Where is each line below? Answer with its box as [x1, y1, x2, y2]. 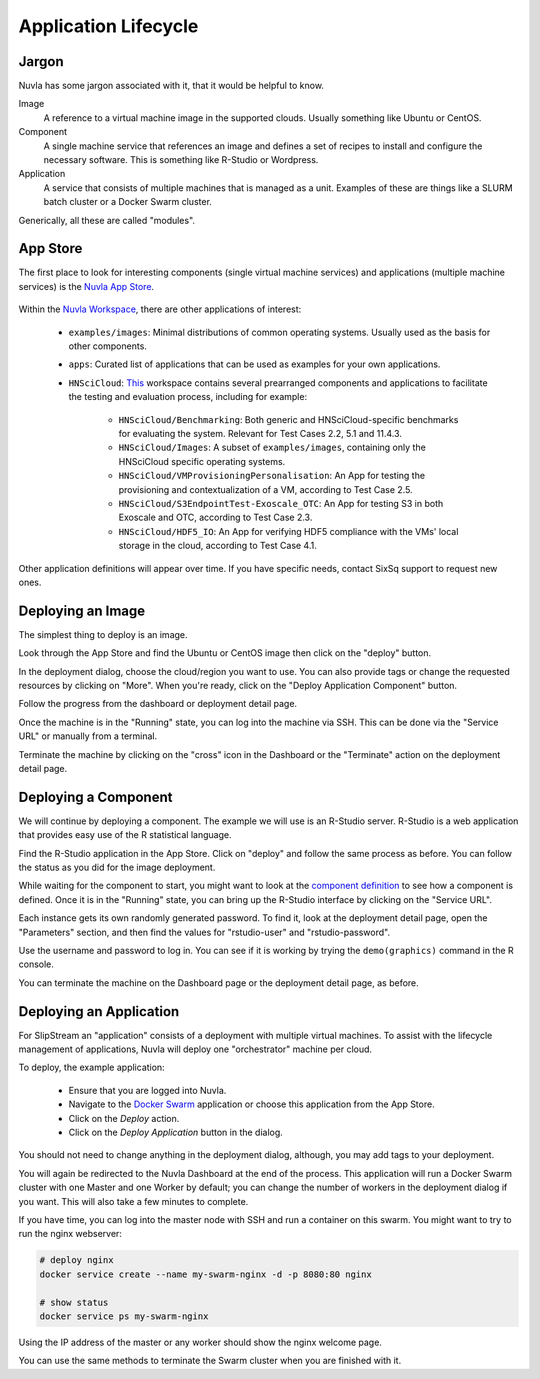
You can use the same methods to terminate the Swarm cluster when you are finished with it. [18, 1355, 402, 1367]
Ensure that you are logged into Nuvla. [68, 1084, 227, 1096]
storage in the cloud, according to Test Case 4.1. [118, 540, 317, 552]
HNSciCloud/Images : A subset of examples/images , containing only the [118, 441, 427, 454]
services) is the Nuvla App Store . [18, 280, 155, 292]
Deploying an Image [18, 602, 146, 619]
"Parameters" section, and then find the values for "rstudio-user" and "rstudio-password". [18, 926, 390, 938]
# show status [39, 1296, 109, 1308]
